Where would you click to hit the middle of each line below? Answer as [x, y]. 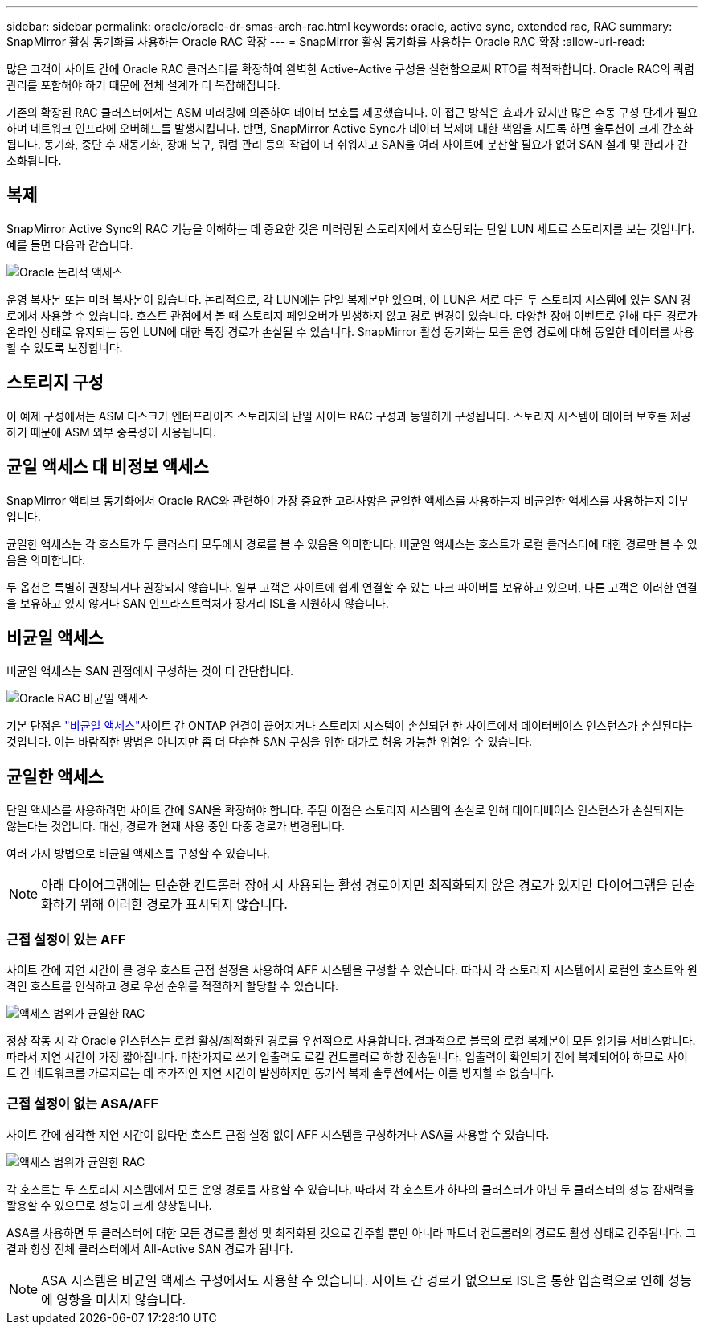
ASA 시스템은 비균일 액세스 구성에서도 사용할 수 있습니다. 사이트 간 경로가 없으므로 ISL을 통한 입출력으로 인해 [353, 1280]
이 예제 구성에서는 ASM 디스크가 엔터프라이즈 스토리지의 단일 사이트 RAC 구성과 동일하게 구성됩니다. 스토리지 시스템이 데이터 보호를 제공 [349, 416]
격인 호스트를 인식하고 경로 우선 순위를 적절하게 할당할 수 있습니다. [172, 985]
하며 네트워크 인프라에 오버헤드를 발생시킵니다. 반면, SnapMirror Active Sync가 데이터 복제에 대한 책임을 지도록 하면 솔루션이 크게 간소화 [350, 128]
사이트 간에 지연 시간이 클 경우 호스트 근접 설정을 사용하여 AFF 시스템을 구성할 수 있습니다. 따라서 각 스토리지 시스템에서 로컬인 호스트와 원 [352, 969]
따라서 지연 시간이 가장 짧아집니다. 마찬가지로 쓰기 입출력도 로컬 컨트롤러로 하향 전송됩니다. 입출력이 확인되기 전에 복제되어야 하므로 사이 [347, 1056]
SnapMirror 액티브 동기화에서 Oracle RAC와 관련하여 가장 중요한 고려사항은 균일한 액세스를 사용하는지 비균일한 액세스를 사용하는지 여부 [348, 500]
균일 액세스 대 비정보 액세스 [108, 467]
